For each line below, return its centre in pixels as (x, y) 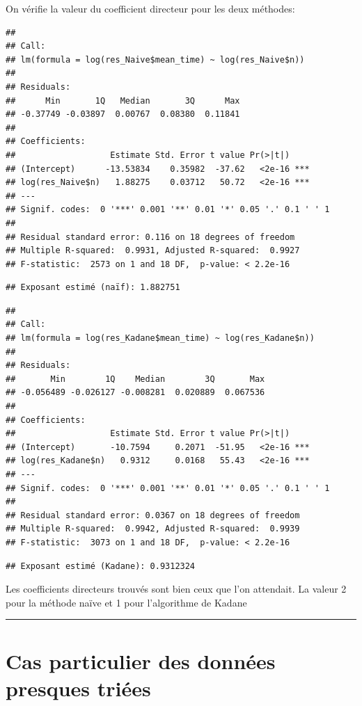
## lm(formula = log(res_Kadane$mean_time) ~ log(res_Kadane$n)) (160, 338)
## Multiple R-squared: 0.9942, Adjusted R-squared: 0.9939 (153, 529)
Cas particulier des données (141, 660)
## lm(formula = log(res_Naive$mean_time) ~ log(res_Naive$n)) (155, 59)
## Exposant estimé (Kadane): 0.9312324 (101, 566)
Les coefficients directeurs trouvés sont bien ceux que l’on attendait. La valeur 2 (176, 589)
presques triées (78, 688)
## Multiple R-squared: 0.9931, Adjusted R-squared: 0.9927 (153, 251)
